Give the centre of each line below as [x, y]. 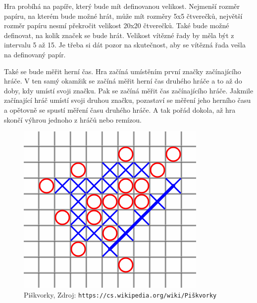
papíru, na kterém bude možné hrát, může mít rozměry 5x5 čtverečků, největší [123, 16]
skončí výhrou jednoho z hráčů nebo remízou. [73, 119]
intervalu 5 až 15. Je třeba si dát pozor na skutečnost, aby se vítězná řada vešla [125, 45]
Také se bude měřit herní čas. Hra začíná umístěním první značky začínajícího [123, 71]
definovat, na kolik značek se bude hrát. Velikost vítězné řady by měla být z [119, 35]
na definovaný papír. [35, 54]
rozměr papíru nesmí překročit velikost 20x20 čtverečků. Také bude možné [117, 25]
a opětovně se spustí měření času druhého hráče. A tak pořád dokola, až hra [120, 109]
